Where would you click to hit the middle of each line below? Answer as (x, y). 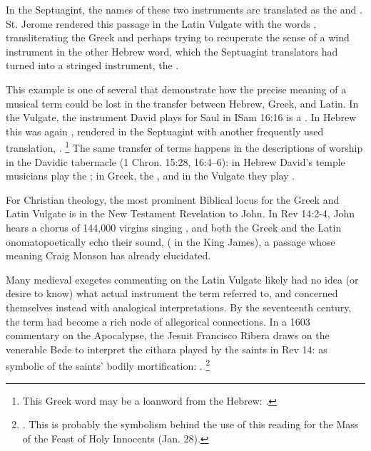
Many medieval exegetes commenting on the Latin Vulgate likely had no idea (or (182, 279)
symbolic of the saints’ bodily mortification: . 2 (108, 364)
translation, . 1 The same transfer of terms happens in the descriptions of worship (184, 146)
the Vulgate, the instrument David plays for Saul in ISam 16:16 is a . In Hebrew (181, 117)
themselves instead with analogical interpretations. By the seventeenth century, (179, 307)
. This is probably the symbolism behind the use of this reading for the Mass (190, 424)
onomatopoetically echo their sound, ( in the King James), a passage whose (171, 241)
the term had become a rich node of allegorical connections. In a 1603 (158, 321)
